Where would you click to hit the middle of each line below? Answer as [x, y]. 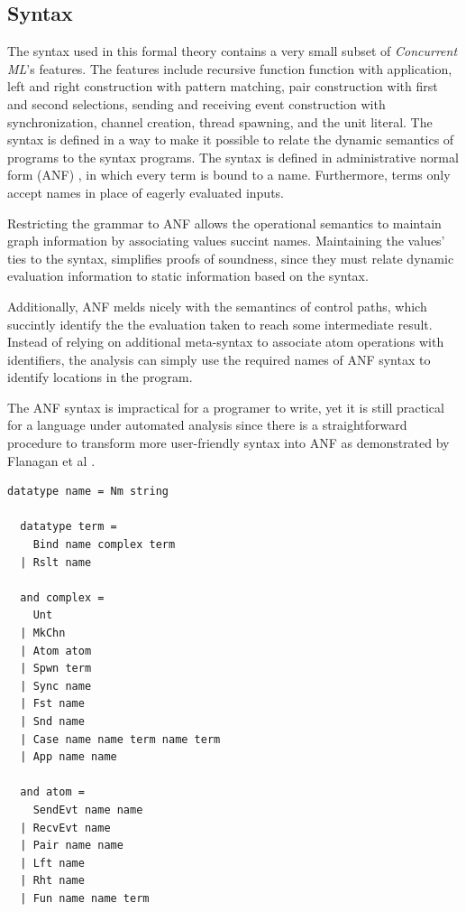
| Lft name [52, 863]
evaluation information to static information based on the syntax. [188, 276]
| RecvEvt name [65, 828]
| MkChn [43, 633]
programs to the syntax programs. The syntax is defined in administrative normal [233, 157]
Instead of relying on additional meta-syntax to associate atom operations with [226, 342]
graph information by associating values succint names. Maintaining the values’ [226, 241]
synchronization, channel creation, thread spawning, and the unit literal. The [220, 121]
